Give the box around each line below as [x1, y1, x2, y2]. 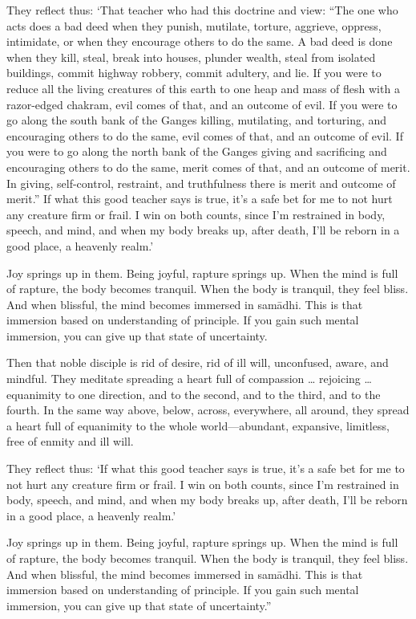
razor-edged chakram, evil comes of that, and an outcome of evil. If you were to [6, 96, 398, 112]
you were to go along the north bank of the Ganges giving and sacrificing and [6, 143, 387, 160]
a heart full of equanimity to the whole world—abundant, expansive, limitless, [6, 417, 390, 434]
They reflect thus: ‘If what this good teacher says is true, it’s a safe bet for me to [6, 460, 405, 477]
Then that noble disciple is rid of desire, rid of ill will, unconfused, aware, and [6, 354, 389, 371]
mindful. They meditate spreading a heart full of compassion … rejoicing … [6, 370, 372, 387]
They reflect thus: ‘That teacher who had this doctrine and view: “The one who [6, 2, 398, 18]
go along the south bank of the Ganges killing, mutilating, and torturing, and [6, 112, 387, 128]
